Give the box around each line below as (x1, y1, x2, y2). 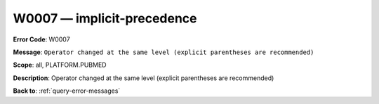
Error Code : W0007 (13, 35, 70, 44)
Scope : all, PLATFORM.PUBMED (13, 60, 107, 70)
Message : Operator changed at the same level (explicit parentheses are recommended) (13, 48, 314, 56)
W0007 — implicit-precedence (13, 11, 197, 26)
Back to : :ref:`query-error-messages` (13, 86, 121, 95)
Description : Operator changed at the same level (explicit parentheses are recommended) (13, 74, 274, 82)
